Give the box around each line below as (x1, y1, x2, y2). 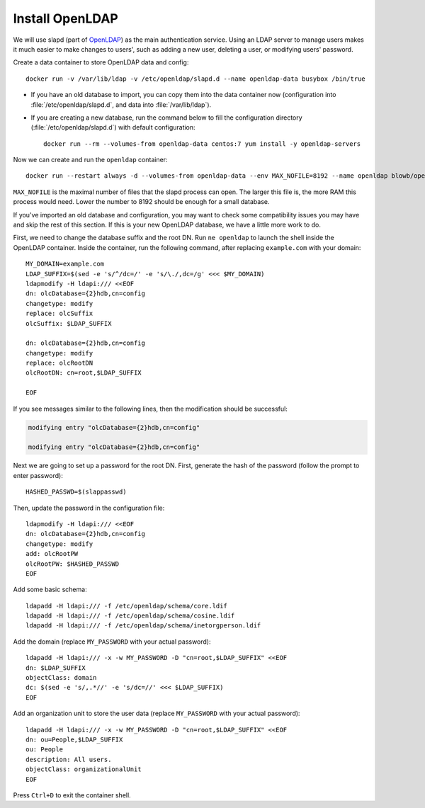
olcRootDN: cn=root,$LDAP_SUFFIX (25, 369, 142, 377)
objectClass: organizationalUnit (25, 766, 142, 773)
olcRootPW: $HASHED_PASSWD (25, 559, 120, 568)
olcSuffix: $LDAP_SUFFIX (25, 319, 112, 327)
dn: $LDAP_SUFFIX (25, 664, 86, 672)
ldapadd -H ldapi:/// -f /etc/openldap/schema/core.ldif (25, 602, 228, 610)
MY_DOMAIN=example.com (25, 260, 105, 268)
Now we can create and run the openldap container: (13, 156, 168, 164)
